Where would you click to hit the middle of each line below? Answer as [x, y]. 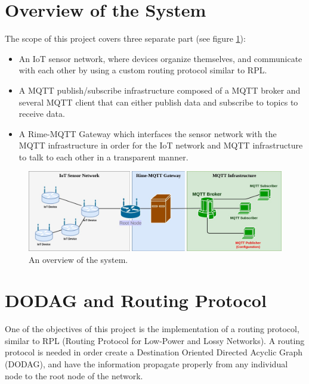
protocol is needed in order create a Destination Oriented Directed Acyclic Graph [154, 352]
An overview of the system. [78, 259]
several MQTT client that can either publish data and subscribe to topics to [158, 102]
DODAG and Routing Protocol [136, 300]
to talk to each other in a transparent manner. [103, 157]
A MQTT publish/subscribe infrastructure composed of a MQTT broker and [160, 90]
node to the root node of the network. [74, 375]
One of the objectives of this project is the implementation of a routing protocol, [152, 329]
